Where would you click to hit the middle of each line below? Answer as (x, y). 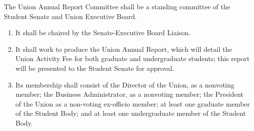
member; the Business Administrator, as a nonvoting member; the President (129, 94)
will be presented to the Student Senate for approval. (95, 68)
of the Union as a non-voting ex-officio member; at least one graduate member (133, 103)
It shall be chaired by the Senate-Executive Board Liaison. (103, 33)
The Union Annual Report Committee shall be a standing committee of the (117, 6)
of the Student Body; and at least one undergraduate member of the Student (131, 113)
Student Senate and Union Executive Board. (70, 16)
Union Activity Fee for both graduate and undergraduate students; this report (132, 58)
